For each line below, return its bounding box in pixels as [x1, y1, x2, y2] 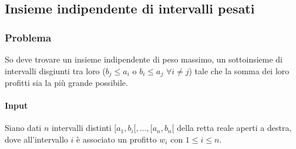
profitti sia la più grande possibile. [5, 77, 128, 89]
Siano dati [5, 122, 42, 134]
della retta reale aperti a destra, [177, 122, 292, 134]
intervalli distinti [51, 122, 112, 134]
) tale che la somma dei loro [189, 64, 290, 77]
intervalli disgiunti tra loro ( [5, 64, 106, 77]
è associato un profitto [76, 133, 157, 145]
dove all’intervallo [5, 133, 68, 145]
